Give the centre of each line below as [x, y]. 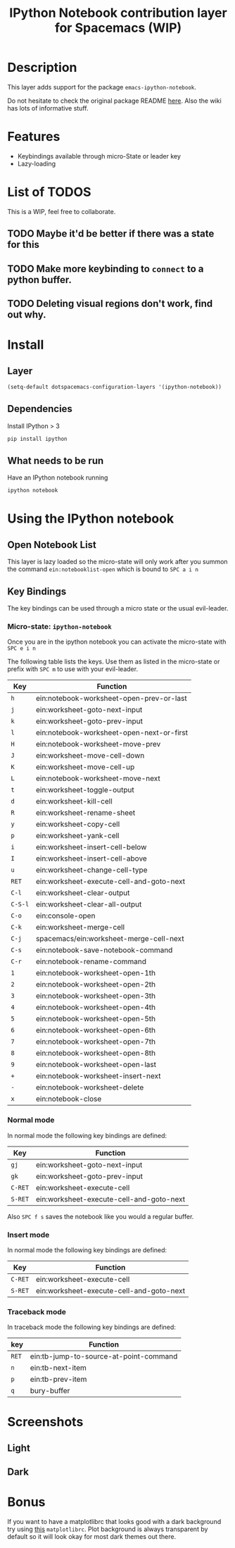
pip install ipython [38, 439]
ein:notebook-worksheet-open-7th [96, 1042]
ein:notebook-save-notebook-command [104, 950]
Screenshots [45, 1422]
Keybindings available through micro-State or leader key [99, 156]
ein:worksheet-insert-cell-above [91, 859]
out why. [27, 314]
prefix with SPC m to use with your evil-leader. [73, 669]
